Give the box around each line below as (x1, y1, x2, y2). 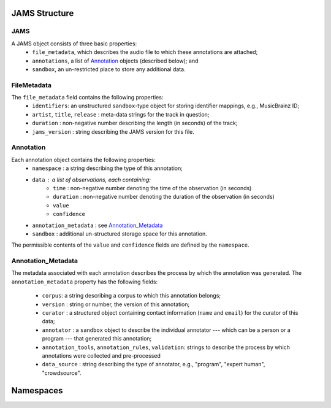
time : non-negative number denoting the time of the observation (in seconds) (53, 184, 252, 191)
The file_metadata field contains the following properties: (11, 94, 164, 101)
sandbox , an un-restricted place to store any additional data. (32, 65, 186, 73)
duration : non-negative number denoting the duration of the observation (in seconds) (53, 193, 275, 201)
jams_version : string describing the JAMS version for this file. (32, 128, 194, 135)
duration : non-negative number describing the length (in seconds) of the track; (32, 120, 238, 127)
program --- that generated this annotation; (42, 335, 152, 342)
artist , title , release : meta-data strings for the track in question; (32, 110, 210, 118)
